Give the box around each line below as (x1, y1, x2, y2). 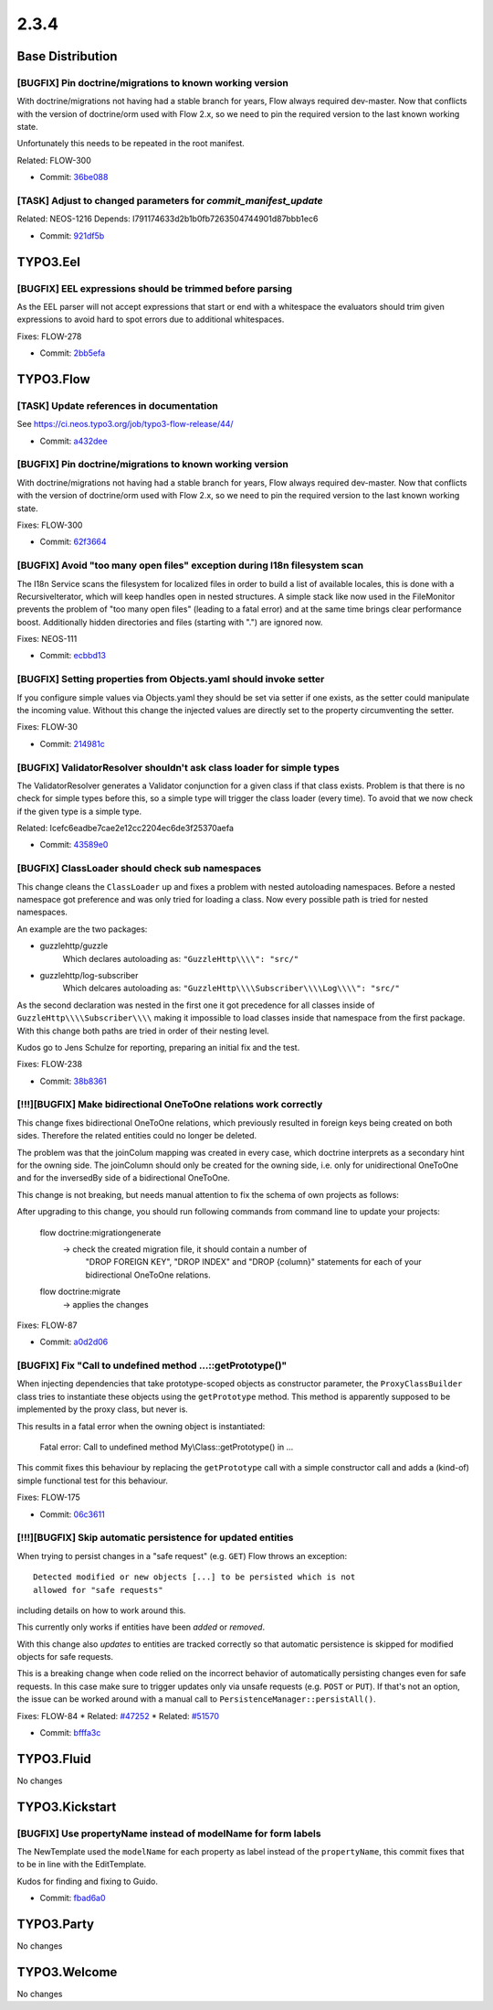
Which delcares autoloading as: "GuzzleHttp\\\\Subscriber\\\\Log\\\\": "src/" (62, 983, 401, 994)
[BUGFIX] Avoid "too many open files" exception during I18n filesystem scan (16, 559, 364, 572)
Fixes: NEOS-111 (16, 634, 78, 645)
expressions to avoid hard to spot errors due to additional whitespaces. (16, 314, 285, 325)
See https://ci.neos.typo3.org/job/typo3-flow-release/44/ (16, 419, 234, 430)
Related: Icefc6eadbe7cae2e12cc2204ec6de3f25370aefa (16, 823, 235, 834)
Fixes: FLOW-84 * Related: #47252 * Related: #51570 (16, 1710, 219, 1721)
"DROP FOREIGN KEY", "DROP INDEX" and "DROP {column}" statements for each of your (85, 1256, 422, 1267)
